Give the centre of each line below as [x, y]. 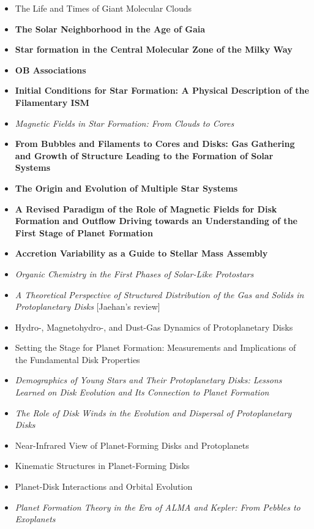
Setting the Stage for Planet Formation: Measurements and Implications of [155, 347]
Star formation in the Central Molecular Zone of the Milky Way [154, 49]
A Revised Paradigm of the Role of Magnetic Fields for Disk [146, 208]
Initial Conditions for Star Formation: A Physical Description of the [162, 90]
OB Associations [50, 69]
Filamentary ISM [52, 102]
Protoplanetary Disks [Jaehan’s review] [88, 306]
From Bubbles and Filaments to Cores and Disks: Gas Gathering [155, 144]
